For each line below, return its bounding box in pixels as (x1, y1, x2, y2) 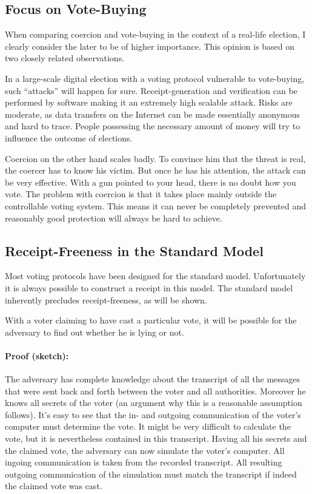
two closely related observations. (5, 52, 125, 64)
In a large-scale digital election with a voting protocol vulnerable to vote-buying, (5, 72, 305, 84)
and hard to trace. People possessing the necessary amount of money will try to (5, 120, 300, 132)
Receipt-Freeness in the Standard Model (5, 241, 264, 260)
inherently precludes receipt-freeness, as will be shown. (5, 293, 207, 306)
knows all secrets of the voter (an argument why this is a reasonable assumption (5, 396, 302, 409)
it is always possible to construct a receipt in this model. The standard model (5, 281, 293, 294)
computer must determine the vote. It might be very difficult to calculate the (5, 420, 291, 433)
